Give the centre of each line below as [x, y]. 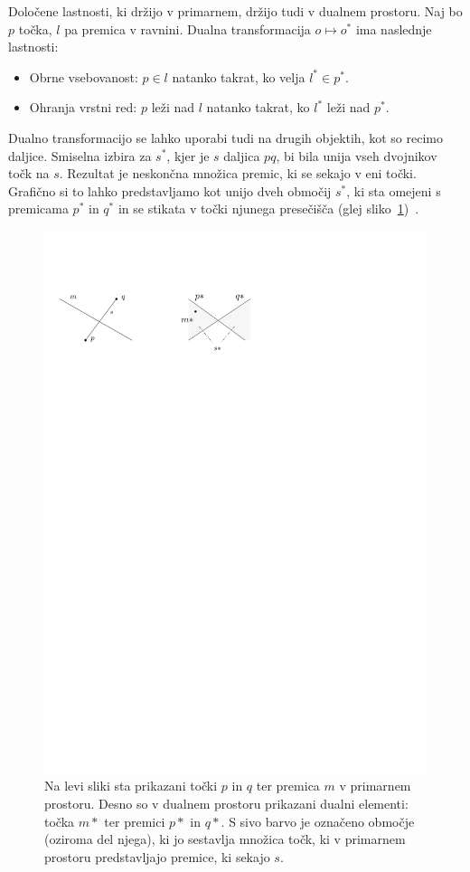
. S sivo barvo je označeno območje [318, 821]
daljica [242, 155]
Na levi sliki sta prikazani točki [131, 786]
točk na [29, 173]
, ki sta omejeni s [394, 190]
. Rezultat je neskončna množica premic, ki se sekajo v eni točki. [238, 173]
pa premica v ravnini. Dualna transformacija [188, 28]
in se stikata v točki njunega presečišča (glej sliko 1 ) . [268, 209]
